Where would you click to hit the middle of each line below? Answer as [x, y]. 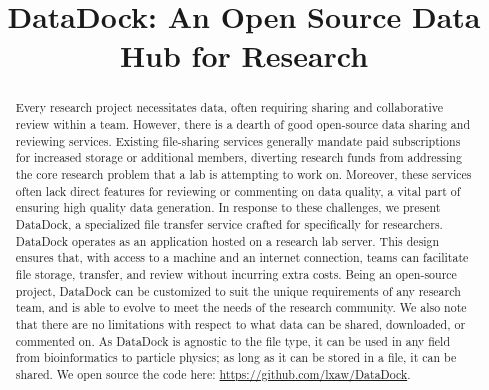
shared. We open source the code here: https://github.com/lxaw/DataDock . [213, 373]
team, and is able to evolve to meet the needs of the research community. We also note [241, 307]
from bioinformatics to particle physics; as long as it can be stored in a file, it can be [236, 357]
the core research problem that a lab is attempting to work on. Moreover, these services [243, 173]
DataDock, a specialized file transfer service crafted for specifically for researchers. [229, 223]
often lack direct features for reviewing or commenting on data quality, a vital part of [238, 190]
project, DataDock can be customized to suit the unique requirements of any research [238, 290]
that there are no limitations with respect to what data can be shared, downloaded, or [240, 323]
